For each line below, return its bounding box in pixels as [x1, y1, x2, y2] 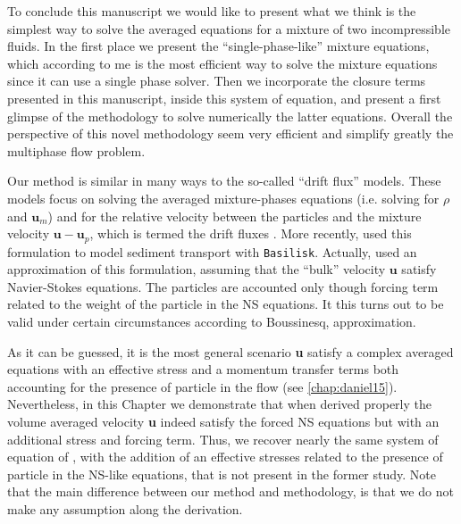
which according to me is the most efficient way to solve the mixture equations [7, 54, 438, 72]
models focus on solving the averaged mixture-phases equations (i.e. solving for [7, 188, 440, 207]
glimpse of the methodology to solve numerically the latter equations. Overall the [7, 106, 453, 125]
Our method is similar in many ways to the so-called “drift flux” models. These [7, 171, 441, 190]
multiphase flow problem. [7, 141, 146, 160]
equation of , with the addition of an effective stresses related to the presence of [7, 447, 443, 466]
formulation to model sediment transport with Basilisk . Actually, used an [7, 242, 417, 261]
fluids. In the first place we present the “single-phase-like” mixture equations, [7, 37, 430, 55]
